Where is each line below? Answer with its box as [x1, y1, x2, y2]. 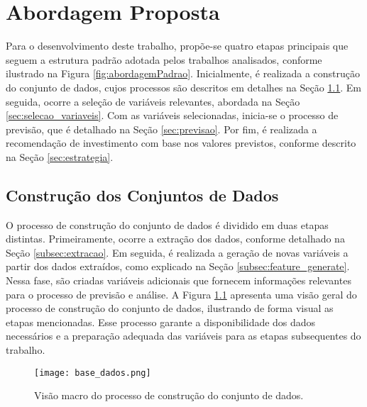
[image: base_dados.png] [34, 367, 151, 378]
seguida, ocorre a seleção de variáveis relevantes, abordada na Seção [6, 94, 300, 108]
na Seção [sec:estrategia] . [6, 149, 114, 164]
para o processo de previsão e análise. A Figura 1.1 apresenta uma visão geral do [6, 286, 357, 301]
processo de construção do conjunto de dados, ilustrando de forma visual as [6, 301, 334, 316]
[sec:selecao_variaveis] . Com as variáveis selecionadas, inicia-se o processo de [6, 108, 339, 123]
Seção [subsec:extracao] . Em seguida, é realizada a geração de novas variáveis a [6, 245, 349, 260]
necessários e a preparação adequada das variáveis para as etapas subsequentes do [6, 328, 361, 343]
